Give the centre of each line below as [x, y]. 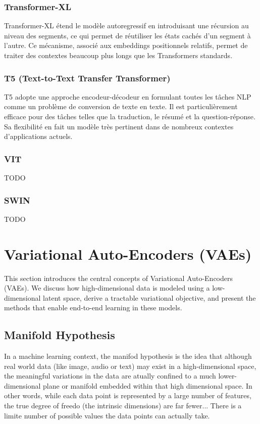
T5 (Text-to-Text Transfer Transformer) [87, 78]
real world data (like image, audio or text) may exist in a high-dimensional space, [130, 366]
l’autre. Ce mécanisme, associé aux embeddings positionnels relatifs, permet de [126, 45]
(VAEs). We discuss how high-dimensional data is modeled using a [107, 288]
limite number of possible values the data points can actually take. [107, 415]
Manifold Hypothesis [60, 335]
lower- [228, 376]
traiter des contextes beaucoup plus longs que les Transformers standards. [118, 55]
